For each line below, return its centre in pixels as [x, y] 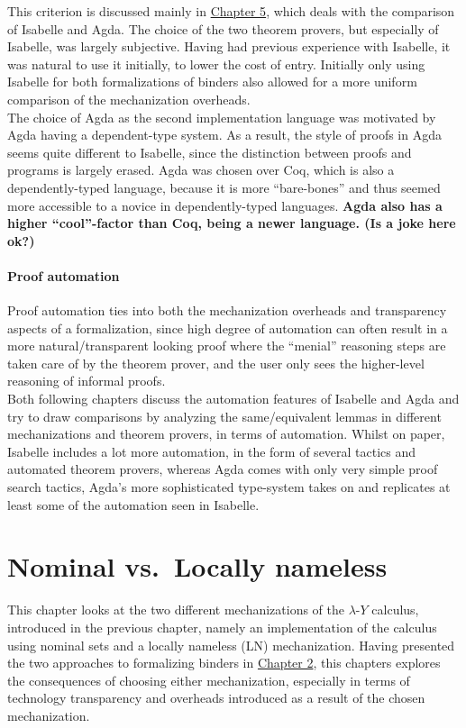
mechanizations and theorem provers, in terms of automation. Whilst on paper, [226, 434]
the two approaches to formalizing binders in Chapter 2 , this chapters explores [224, 663]
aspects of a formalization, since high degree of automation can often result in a [228, 328]
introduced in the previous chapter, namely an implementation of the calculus [222, 627]
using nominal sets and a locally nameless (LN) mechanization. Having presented [231, 645]
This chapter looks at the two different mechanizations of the [176, 610]
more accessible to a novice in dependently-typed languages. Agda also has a [225, 205]
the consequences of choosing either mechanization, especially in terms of [209, 680]
